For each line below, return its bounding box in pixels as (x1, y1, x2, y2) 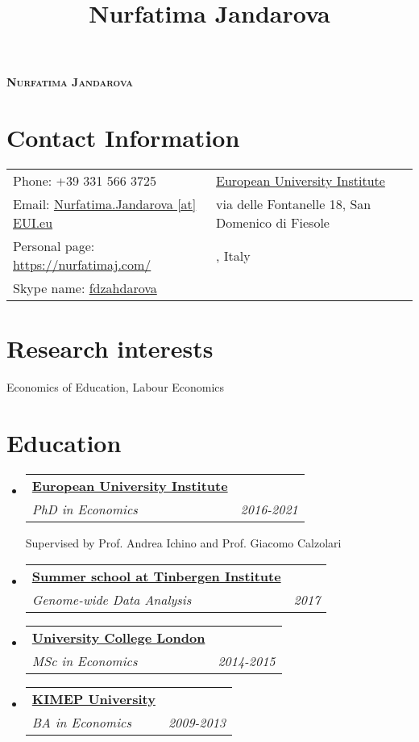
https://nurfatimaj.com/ (13, 255, 151, 275)
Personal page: (13, 237, 95, 256)
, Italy (216, 245, 251, 265)
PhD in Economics (31, 499, 138, 518)
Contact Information (6, 121, 240, 154)
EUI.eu (13, 213, 53, 233)
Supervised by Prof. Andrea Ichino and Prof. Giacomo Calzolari (25, 534, 342, 551)
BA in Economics (31, 712, 131, 732)
